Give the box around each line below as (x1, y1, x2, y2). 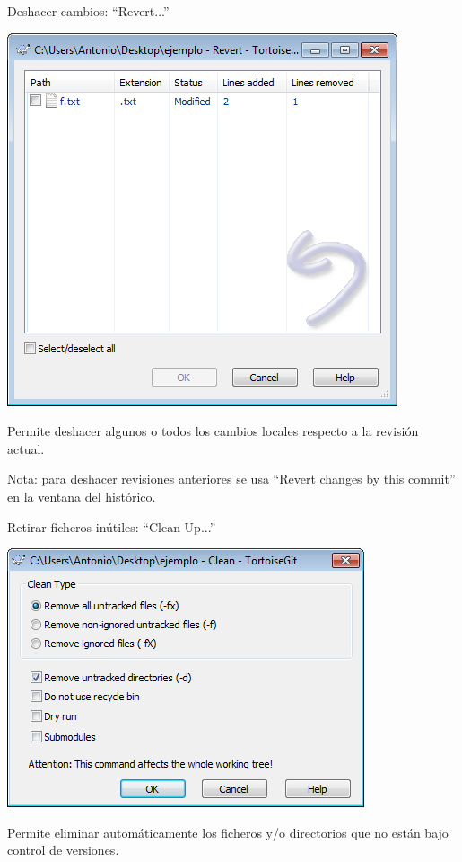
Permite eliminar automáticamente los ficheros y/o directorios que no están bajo (7, 822, 449, 841)
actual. (7, 439, 45, 458)
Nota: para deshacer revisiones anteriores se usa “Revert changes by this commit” (7, 469, 456, 488)
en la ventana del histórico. (7, 486, 156, 505)
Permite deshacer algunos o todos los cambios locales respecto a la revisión (7, 422, 419, 440)
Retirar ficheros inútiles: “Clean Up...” (7, 517, 216, 536)
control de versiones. (7, 840, 119, 859)
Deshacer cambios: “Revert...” (7, 2, 170, 20)
